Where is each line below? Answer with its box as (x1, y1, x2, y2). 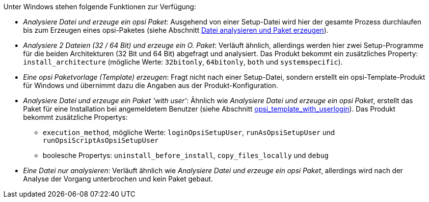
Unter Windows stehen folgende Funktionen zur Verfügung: (3, 2, 196, 11)
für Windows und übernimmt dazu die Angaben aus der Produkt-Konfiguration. (23, 81, 278, 90)
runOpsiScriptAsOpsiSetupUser (43, 136, 159, 144)
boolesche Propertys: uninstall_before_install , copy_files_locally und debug (43, 151, 329, 159)
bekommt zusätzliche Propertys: (23, 113, 128, 121)
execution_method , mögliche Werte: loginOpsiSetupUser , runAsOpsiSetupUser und (43, 128, 335, 136)
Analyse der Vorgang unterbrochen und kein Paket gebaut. (23, 175, 213, 183)
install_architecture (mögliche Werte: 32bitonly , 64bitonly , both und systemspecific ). (23, 58, 343, 66)
